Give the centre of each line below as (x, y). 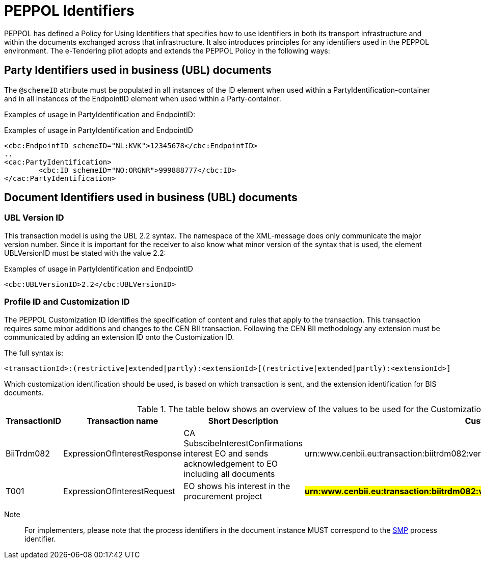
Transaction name (123, 421)
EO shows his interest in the (237, 486)
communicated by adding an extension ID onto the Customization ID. (119, 337)
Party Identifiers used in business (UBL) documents (138, 70)
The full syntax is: (34, 353)
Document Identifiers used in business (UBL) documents (151, 198)
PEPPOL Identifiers (69, 11)
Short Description (243, 421)
